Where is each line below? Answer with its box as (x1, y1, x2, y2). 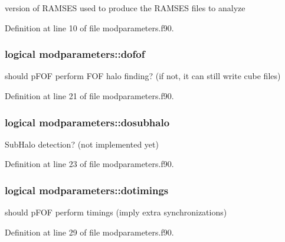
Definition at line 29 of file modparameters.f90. (5, 225, 174, 238)
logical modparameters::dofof (5, 47, 145, 61)
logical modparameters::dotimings (5, 182, 169, 197)
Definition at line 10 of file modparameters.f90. (5, 21, 174, 34)
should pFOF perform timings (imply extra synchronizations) (5, 206, 227, 218)
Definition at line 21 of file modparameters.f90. (5, 90, 174, 102)
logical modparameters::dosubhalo (5, 115, 170, 129)
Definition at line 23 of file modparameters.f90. (5, 158, 174, 170)
